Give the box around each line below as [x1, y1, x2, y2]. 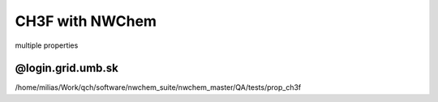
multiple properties [15, 40, 79, 50]
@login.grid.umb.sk [15, 62, 119, 75]
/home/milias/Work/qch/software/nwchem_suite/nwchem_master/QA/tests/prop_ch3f [15, 83, 302, 92]
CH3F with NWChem [15, 12, 157, 30]
